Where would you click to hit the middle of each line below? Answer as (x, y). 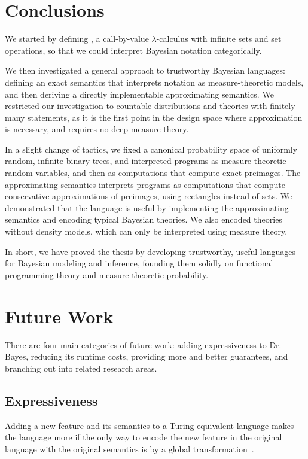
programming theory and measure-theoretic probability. (107, 274)
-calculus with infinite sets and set (219, 39)
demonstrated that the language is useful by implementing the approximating (147, 207)
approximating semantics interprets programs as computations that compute (145, 184)
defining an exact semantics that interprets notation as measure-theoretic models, (154, 82)
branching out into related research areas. (81, 368)
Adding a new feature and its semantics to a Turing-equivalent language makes (150, 425)
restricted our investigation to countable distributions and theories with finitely (150, 106)
